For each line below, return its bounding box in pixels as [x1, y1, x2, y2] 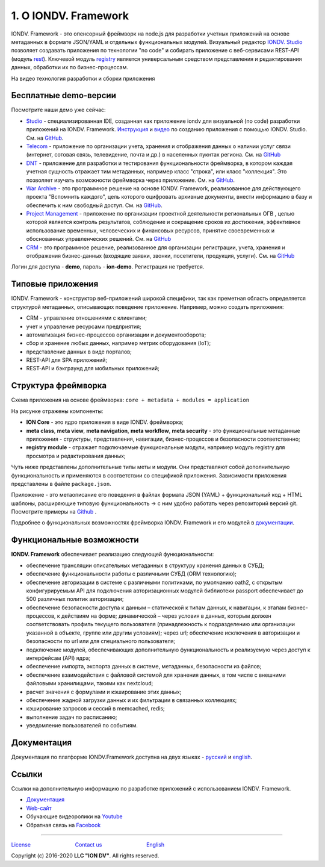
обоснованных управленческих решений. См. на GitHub [26, 235, 172, 243]
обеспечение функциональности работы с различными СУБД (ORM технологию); [26, 570, 237, 577]
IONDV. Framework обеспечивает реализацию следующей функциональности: [11, 551, 214, 558]
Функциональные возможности [11, 535, 139, 545]
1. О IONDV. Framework [11, 9, 129, 22]
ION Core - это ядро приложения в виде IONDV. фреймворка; [26, 418, 184, 426]
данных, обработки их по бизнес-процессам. [11, 64, 129, 71]
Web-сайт [26, 804, 52, 812]
